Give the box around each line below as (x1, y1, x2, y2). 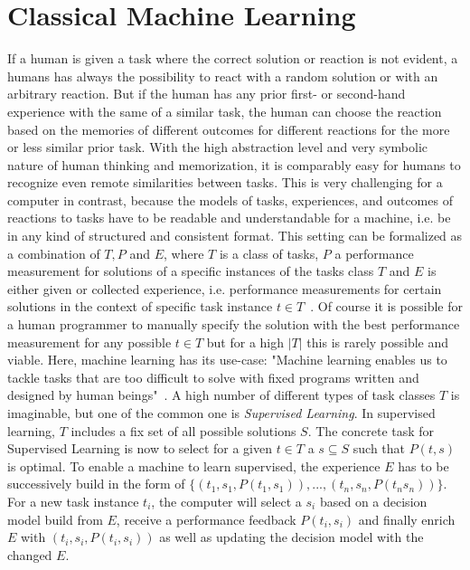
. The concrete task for (307, 421, 435, 440)
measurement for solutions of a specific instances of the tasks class (7, 261, 374, 280)
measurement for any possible (7, 332, 172, 351)
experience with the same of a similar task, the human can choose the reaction (7, 101, 442, 120)
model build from (7, 509, 103, 528)
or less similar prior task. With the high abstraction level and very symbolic (7, 138, 428, 157)
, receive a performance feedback (116, 509, 296, 528)
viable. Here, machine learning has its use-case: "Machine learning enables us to (7, 350, 447, 369)
